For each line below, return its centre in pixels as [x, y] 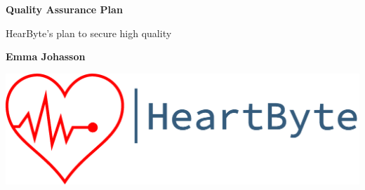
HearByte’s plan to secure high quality [89, 33]
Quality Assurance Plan [64, 9]
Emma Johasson [46, 56]
